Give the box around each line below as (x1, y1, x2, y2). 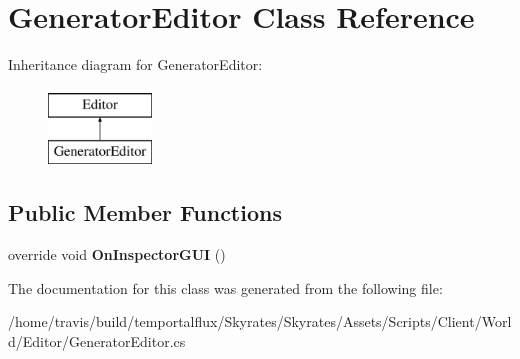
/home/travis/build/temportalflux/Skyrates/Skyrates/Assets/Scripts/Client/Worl (8, 311, 512, 332)
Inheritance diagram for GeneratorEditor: (8, 54, 263, 75)
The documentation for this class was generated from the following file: (8, 277, 443, 298)
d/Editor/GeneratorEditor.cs (8, 330, 186, 351)
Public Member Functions (8, 197, 282, 228)
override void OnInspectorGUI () (8, 244, 226, 265)
